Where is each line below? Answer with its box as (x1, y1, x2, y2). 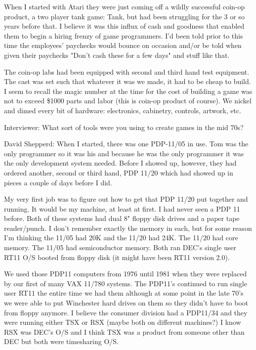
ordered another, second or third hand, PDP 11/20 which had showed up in (4, 167, 233, 177)
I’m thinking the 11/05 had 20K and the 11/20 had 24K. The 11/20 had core (4, 232, 238, 243)
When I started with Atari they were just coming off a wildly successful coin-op (4, 1, 245, 11)
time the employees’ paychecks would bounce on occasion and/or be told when (4, 40, 242, 50)
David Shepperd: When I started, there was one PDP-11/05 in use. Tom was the (4, 138, 249, 149)
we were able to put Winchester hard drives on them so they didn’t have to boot (4, 298, 249, 308)
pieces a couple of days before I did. (4, 177, 112, 187)
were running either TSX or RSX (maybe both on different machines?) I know (4, 317, 241, 327)
